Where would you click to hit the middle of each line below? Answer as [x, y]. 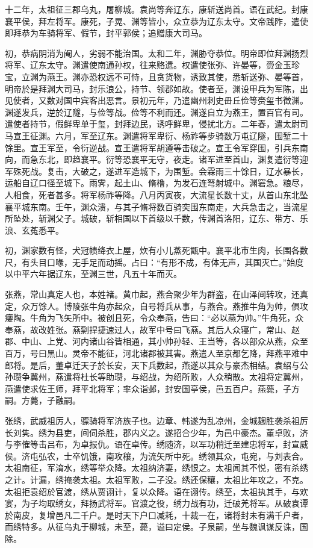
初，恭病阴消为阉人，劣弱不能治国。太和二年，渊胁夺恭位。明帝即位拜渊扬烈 [156, 53]
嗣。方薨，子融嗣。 [43, 400]
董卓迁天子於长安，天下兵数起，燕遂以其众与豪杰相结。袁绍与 [177, 365]
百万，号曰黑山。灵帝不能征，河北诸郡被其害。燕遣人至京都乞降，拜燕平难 [152, 353]
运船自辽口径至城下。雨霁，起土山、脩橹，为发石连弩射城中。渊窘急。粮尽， [156, 183]
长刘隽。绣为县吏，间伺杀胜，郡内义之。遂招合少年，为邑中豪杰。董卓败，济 [156, 432]
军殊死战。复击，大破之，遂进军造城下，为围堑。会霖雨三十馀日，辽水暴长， [156, 171]
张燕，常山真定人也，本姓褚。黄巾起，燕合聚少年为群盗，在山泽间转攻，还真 [156, 294]
